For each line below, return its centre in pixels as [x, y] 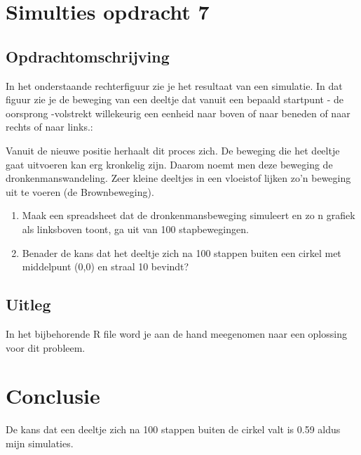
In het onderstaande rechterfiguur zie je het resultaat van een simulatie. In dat [174, 85]
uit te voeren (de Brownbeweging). [80, 191]
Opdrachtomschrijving [88, 56]
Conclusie [53, 396]
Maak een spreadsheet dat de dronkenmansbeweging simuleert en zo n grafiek [189, 215]
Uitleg [28, 304]
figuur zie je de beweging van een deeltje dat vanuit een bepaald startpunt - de [175, 99]
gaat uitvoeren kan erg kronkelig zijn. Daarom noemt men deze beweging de [169, 164]
